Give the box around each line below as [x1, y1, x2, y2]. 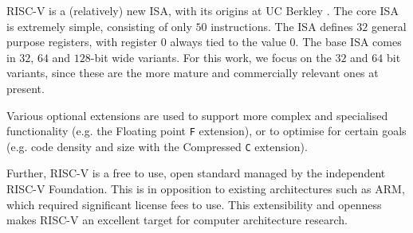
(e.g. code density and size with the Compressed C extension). [6, 138, 308, 154]
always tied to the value [170, 33, 286, 50]
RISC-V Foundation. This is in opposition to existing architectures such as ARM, [6, 181, 405, 197]
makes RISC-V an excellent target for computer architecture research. [6, 212, 348, 228]
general [371, 17, 407, 34]
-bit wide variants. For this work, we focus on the [90, 49, 332, 65]
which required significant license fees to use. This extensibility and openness [6, 196, 382, 212]
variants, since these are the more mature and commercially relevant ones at [6, 64, 379, 81]
